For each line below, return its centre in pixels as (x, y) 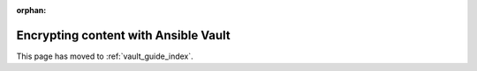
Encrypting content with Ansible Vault (124, 35)
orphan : (31, 10)
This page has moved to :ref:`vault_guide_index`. (105, 56)
